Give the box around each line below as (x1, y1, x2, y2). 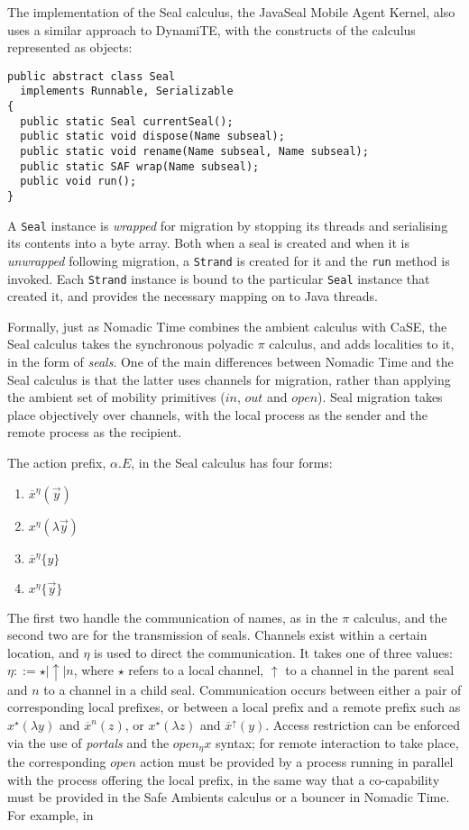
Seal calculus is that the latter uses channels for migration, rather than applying (7, 369, 451, 388)
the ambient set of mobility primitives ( (7, 388, 225, 406)
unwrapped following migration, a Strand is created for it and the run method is (7, 251, 450, 269)
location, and (7, 643, 79, 661)
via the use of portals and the (7, 733, 170, 752)
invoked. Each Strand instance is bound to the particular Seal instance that (7, 269, 430, 287)
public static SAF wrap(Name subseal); (20, 160, 260, 173)
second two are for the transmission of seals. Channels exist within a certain (7, 625, 428, 644)
